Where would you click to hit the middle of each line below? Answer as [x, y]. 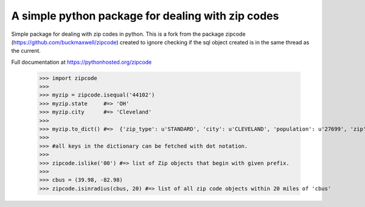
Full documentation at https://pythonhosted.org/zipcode [82, 62]
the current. [26, 51]
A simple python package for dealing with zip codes [145, 16]
